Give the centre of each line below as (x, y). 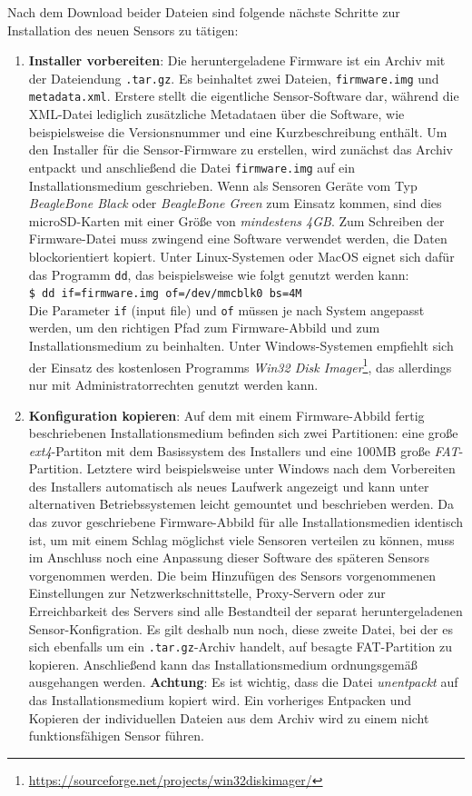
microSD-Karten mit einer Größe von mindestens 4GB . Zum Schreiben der (236, 220)
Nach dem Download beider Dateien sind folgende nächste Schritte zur (204, 12)
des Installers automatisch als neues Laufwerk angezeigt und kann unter (229, 486)
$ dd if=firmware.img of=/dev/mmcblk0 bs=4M (165, 294)
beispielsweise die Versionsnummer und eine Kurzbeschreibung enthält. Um (238, 131)
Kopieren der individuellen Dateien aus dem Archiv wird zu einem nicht (229, 717)
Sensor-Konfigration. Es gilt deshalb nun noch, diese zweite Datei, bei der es (241, 628)
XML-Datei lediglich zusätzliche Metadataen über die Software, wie (216, 114)
